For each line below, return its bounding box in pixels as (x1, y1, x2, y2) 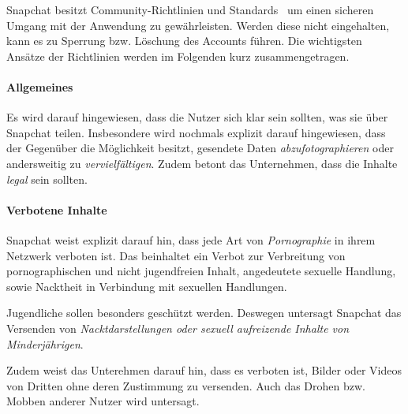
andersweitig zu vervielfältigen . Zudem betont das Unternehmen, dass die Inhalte (6, 155, 398, 171)
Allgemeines (6, 78, 73, 95)
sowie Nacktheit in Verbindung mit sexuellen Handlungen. (6, 278, 287, 294)
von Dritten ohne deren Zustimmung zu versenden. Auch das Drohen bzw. (6, 377, 365, 393)
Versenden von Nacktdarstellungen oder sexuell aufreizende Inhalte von (6, 319, 350, 336)
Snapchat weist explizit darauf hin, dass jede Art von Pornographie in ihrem (6, 231, 376, 248)
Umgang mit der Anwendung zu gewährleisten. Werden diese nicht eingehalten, (6, 17, 390, 33)
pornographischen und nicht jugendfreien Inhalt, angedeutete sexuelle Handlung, (6, 263, 396, 279)
